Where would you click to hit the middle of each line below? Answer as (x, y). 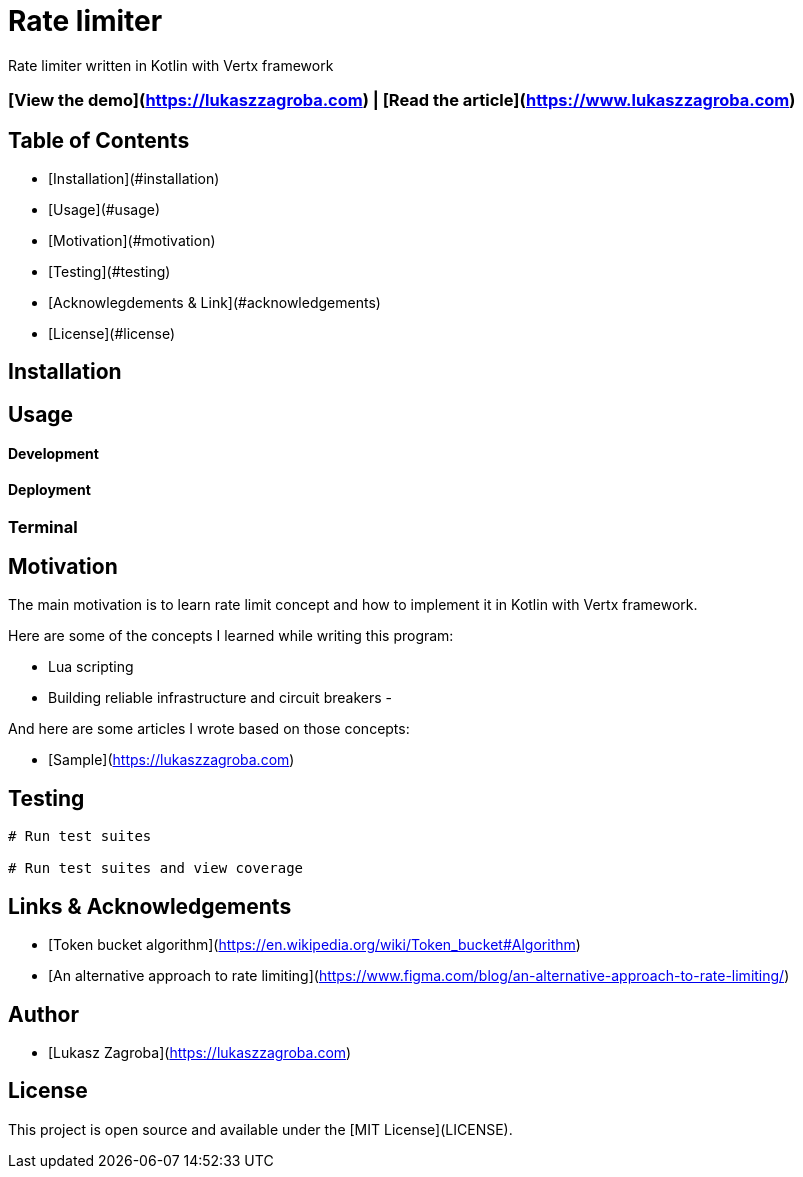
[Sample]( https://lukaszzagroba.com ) (171, 760)
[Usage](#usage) (104, 209)
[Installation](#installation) (134, 178)
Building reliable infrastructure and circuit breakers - (220, 698)
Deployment (49, 490)
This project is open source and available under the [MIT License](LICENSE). (260, 1129)
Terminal (43, 526)
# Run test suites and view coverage (156, 868)
